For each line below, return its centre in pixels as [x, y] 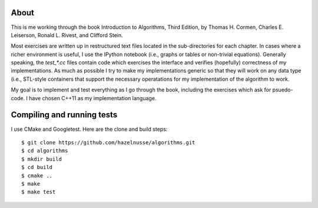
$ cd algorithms [45, 151]
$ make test [39, 192]
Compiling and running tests [64, 115]
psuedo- [283, 90]
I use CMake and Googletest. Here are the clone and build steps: [89, 129]
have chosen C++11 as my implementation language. [92, 98]
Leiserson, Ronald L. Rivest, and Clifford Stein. [67, 35]
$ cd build [37, 167]
